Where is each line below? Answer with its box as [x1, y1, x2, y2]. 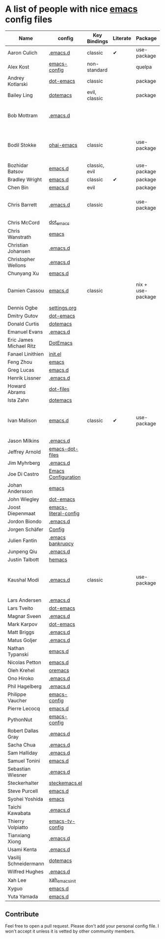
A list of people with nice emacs [5, 3, 138, 15]
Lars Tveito [7, 605, 33, 612]
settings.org [49, 304, 77, 311]
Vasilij [7, 854, 21, 861]
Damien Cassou [7, 287, 44, 294]
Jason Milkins [7, 437, 39, 444]
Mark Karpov [7, 621, 38, 628]
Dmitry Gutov [7, 313, 38, 320]
